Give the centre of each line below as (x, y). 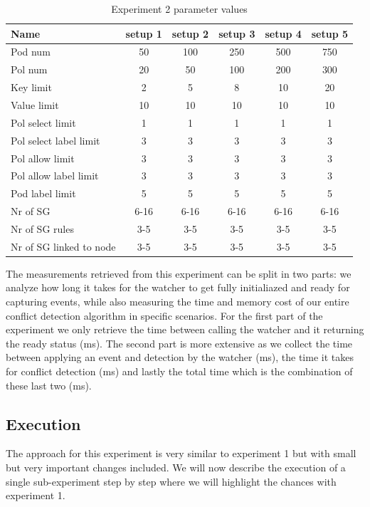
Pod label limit (43, 193)
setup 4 (283, 33)
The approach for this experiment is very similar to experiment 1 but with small (181, 453)
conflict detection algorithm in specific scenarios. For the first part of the (164, 315)
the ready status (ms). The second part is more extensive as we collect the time (179, 343)
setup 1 (144, 33)
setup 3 (237, 33)
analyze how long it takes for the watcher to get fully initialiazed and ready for (178, 287)
